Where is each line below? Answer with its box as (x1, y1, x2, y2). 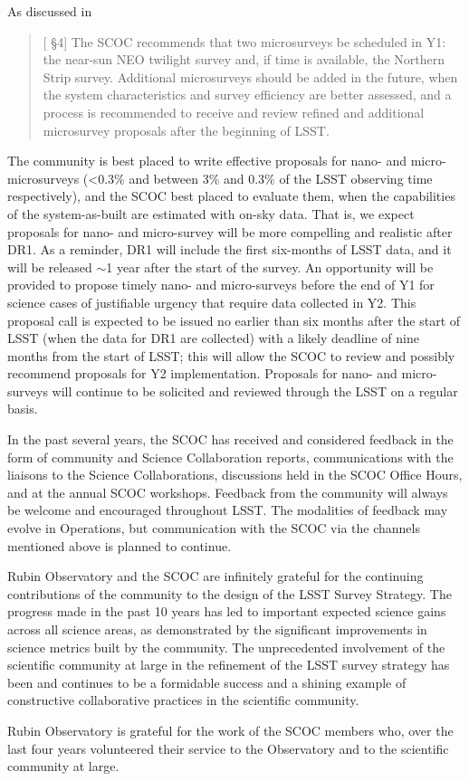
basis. (7, 399, 38, 418)
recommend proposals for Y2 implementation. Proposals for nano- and (7, 364, 397, 383)
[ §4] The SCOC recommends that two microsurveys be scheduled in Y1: (43, 32, 446, 51)
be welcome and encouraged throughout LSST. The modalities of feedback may (7, 500, 448, 519)
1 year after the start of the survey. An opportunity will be (106, 257, 434, 276)
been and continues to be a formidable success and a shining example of (7, 672, 407, 691)
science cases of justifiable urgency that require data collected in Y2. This (7, 292, 416, 311)
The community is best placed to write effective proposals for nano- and (7, 151, 407, 170)
